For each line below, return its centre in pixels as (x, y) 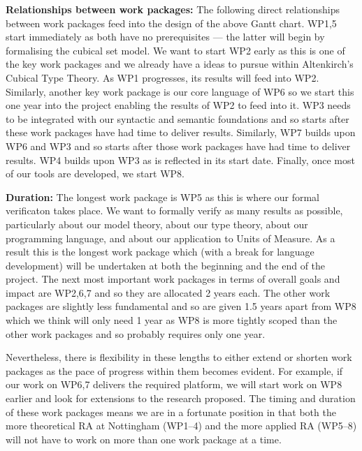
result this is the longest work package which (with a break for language (160, 252)
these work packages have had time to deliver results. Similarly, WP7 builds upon (181, 132)
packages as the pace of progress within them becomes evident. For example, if (174, 370)
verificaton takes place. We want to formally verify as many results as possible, (174, 210)
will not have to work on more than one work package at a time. (144, 439)
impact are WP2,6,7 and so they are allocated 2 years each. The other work (168, 292)
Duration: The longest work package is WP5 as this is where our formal (162, 197)
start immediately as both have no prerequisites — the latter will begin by (165, 37)
